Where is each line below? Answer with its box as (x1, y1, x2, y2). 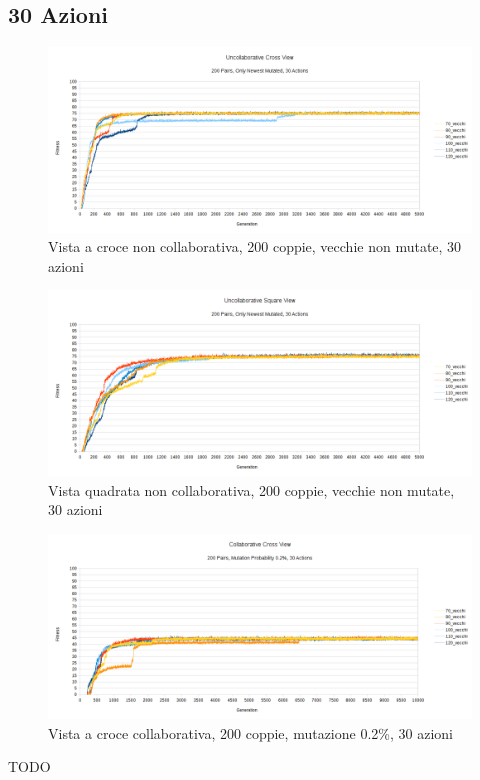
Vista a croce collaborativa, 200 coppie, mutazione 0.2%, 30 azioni (48, 722, 453, 743)
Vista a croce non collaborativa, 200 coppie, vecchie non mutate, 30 (48, 236, 462, 257)
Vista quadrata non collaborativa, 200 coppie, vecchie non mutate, (48, 479, 455, 500)
